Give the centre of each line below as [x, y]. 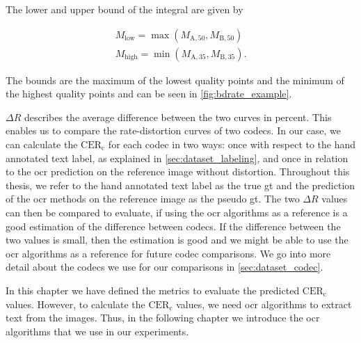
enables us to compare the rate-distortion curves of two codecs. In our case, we [174, 130]
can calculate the [42, 144]
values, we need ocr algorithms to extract [264, 304]
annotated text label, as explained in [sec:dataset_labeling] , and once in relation [177, 158]
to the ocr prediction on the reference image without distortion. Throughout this [178, 171]
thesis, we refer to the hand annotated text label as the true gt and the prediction [180, 185]
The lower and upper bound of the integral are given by [125, 9]
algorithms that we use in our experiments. [97, 331]
